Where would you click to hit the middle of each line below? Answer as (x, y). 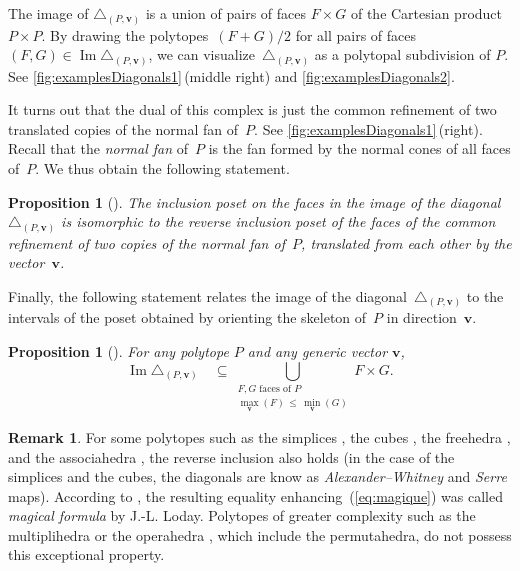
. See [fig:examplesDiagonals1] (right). (368, 128)
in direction (421, 317)
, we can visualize (202, 54)
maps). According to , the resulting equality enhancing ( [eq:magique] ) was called (256, 495)
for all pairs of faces (356, 34)
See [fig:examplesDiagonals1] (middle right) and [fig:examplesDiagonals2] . (231, 75)
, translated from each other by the (406, 242)
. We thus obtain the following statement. (162, 168)
